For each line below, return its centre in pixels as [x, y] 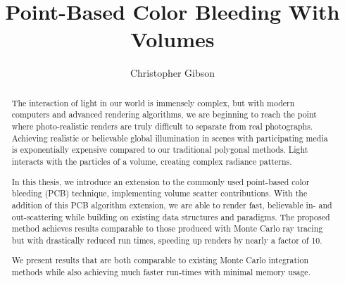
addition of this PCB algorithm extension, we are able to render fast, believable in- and [172, 205]
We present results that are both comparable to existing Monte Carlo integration [160, 260]
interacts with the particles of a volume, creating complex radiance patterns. [152, 161]
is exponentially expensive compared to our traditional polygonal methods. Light [160, 150]
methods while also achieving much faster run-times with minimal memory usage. [161, 272]
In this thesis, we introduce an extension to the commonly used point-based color [161, 181]
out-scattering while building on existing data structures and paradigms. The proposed [171, 216]
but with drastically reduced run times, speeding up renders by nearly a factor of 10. [167, 240]
